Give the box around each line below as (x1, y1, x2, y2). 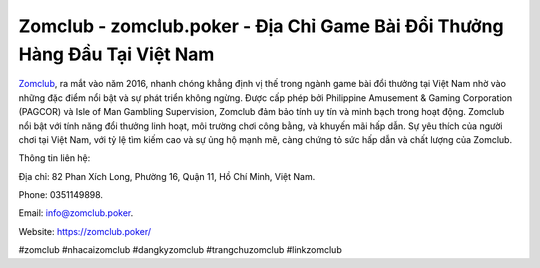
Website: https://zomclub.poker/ (18, 225, 152, 237)
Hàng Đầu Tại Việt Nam (18, 43, 215, 65)
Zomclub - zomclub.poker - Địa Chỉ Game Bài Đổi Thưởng (18, 15, 504, 37)
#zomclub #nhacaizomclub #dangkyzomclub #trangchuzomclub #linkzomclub (18, 244, 342, 256)
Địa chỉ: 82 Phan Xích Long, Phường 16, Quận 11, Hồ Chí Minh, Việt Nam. (18, 170, 316, 182)
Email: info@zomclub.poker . (18, 207, 134, 219)
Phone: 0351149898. (18, 189, 104, 201)
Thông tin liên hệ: (18, 152, 91, 164)
